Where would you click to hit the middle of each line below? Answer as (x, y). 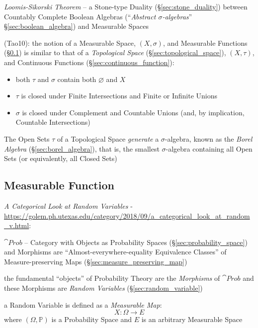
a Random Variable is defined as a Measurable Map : (83, 304)
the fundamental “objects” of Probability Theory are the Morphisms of (112, 278)
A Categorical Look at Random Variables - (68, 205)
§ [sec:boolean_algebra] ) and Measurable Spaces (76, 26)
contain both (77, 79)
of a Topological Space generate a (108, 138)
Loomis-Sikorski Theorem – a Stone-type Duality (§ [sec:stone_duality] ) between (126, 6)
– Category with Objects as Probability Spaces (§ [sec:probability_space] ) (136, 242)
